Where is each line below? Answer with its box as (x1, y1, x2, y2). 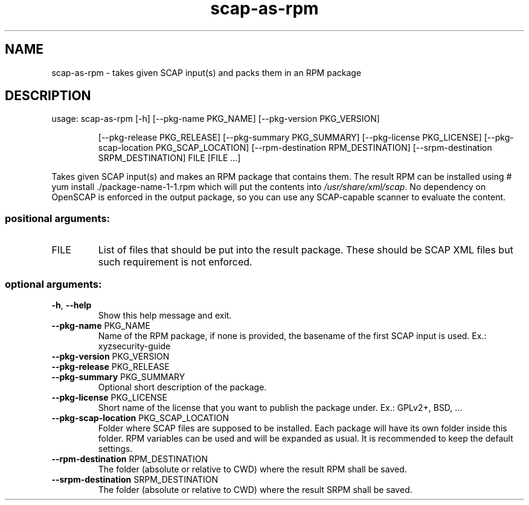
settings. (98, 443, 133, 454)
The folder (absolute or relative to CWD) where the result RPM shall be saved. (98, 463, 407, 474)
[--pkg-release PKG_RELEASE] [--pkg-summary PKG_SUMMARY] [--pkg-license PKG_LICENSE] (98, 132, 482, 143)
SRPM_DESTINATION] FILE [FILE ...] (98, 153, 241, 164)
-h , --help (51, 299, 92, 310)
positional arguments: (5, 212, 111, 224)
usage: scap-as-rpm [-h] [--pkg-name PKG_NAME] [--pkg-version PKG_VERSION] (51, 113, 380, 124)
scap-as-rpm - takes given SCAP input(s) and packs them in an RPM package (51, 67, 362, 78)
